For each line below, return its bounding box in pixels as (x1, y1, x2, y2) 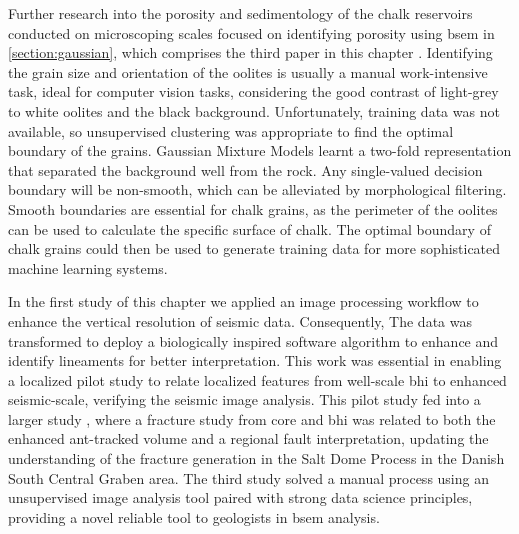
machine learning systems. (8, 257, 168, 278)
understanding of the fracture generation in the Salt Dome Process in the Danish (8, 448, 505, 469)
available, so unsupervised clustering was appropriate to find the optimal (8, 120, 454, 141)
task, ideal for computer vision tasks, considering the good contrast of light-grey (8, 81, 499, 102)
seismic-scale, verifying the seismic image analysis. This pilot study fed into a (8, 389, 481, 410)
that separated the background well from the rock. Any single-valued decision (8, 159, 483, 180)
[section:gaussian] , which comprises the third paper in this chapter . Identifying (8, 42, 493, 63)
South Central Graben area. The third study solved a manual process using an (8, 467, 489, 488)
